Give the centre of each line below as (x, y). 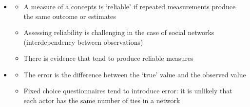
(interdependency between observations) (83, 42)
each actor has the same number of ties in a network (102, 100)
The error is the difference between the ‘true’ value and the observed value (135, 74)
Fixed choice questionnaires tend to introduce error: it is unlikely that (128, 91)
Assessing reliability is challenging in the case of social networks (119, 32)
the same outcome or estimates (70, 16)
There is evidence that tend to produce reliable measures (108, 58)
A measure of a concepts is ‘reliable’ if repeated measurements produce (130, 6)
